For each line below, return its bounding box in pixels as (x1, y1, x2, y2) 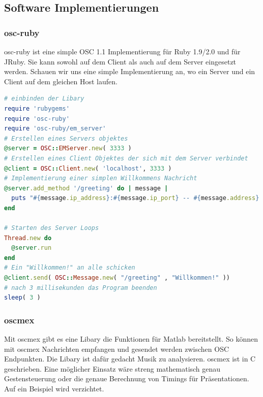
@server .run (11, 244, 52, 252)
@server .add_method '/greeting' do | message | (4, 184, 168, 192)
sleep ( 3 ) (4, 294, 41, 302)
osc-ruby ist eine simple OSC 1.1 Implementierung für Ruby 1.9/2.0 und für (4, 46, 241, 56)
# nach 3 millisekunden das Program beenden (4, 284, 157, 291)
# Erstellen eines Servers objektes (4, 135, 128, 142)
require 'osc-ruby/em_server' (4, 125, 106, 133)
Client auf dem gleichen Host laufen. (4, 76, 118, 86)
